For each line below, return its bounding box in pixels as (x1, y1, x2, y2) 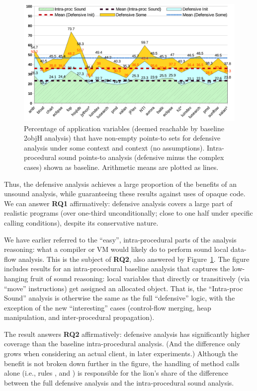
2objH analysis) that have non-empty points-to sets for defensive (24, 133, 221, 143)
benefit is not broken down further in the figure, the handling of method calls (4, 358, 240, 368)
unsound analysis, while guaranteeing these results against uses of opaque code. (4, 188, 246, 199)
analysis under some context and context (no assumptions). (24, 142, 205, 153)
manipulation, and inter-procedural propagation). (4, 312, 155, 322)
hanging (4, 273, 28, 283)
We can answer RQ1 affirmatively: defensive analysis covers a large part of (4, 198, 233, 208)
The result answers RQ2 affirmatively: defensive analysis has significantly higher (4, 328, 250, 339)
